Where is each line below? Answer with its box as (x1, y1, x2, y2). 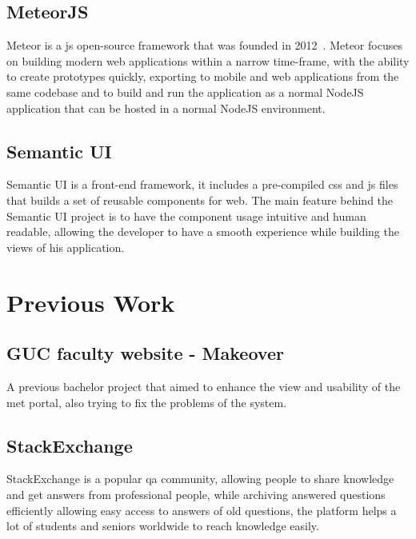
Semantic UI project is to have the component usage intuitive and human (6, 207, 366, 224)
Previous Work (6, 285, 175, 318)
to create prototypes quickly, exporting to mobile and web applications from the (6, 68, 399, 85)
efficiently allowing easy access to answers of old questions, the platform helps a (6, 501, 397, 518)
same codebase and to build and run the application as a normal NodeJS (6, 83, 364, 100)
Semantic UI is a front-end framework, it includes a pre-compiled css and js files (6, 176, 398, 193)
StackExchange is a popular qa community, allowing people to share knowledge (6, 470, 394, 487)
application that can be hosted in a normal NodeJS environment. (6, 99, 326, 116)
